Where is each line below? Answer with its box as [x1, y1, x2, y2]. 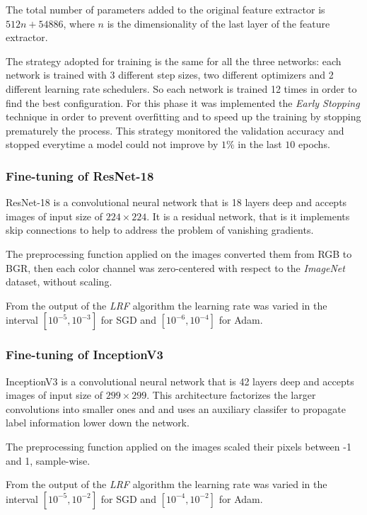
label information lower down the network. [6, 415, 190, 430]
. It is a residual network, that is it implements [146, 208, 350, 223]
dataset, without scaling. [6, 274, 112, 289]
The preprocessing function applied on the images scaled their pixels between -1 [6, 438, 351, 453]
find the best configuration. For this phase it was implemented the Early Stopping [6, 95, 360, 110]
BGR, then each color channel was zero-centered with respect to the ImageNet [6, 260, 345, 275]
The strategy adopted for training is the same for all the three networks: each [6, 53, 342, 68]
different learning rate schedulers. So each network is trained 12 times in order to [6, 81, 357, 96]
